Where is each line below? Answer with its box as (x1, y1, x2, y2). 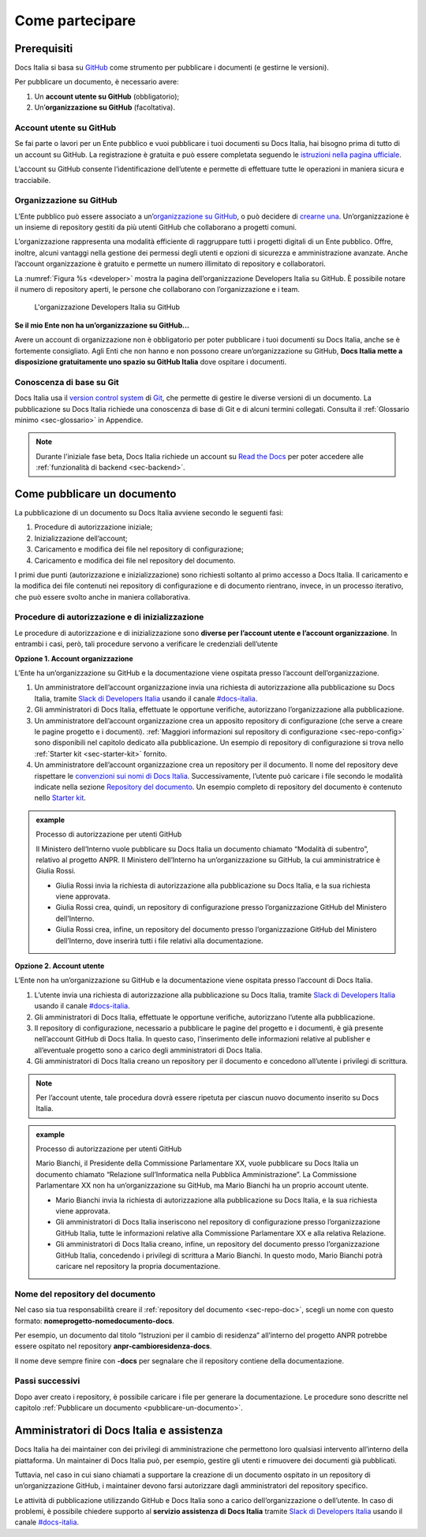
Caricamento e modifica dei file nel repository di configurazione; (34, 544, 244, 554)
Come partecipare (14, 12, 136, 29)
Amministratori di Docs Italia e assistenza (14, 1424, 223, 1438)
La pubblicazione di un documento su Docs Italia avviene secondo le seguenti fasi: (14, 507, 284, 517)
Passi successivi (14, 1375, 80, 1386)
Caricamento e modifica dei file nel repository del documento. (34, 555, 236, 565)
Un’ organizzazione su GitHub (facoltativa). (34, 103, 175, 112)
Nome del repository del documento (14, 1288, 156, 1300)
